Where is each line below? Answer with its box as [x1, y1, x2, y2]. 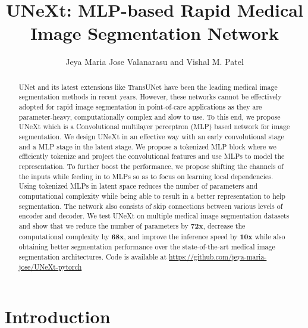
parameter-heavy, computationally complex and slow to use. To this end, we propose [18, 111, 281, 121]
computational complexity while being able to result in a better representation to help [18, 190, 285, 201]
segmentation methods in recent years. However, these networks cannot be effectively [18, 92, 282, 102]
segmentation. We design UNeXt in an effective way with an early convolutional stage [18, 131, 284, 141]
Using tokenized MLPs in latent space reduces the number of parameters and [18, 181, 258, 191]
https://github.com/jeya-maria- [169, 251, 267, 261]
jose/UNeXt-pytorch [18, 261, 82, 271]
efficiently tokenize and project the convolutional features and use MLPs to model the [18, 151, 285, 161]
